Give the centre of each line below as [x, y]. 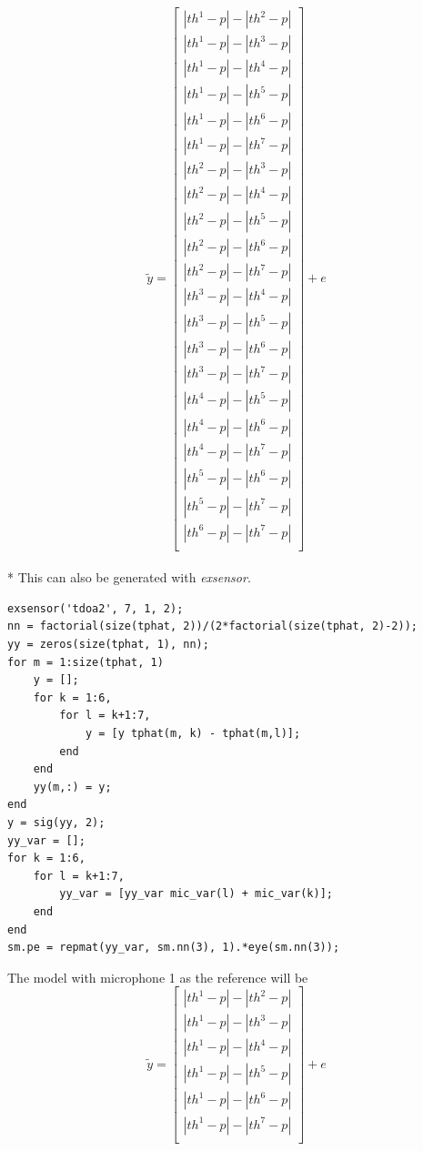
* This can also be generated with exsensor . [129, 577]
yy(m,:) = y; [72, 787]
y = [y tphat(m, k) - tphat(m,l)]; [193, 734]
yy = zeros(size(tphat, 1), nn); [108, 645]
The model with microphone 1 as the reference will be [158, 977]
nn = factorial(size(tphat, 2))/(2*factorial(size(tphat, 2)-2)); [213, 626]
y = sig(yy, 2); [56, 823]
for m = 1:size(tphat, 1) [86, 662]
